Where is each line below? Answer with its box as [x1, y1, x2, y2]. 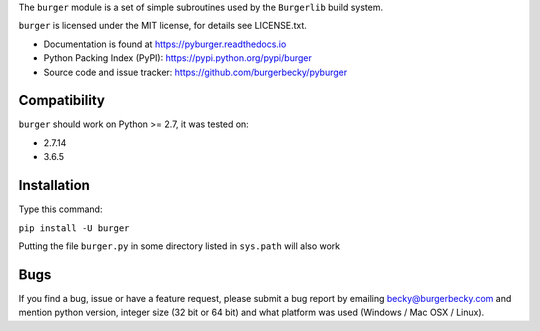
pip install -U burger [18, 222, 130, 234]
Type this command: [18, 203, 103, 215]
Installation [18, 177, 90, 194]
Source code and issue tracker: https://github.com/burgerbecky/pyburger [43, 66, 348, 78]
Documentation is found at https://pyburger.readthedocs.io [43, 38, 287, 50]
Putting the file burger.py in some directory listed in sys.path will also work [18, 240, 341, 252]
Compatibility [18, 92, 105, 109]
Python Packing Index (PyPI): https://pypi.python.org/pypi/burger [43, 52, 312, 64]
